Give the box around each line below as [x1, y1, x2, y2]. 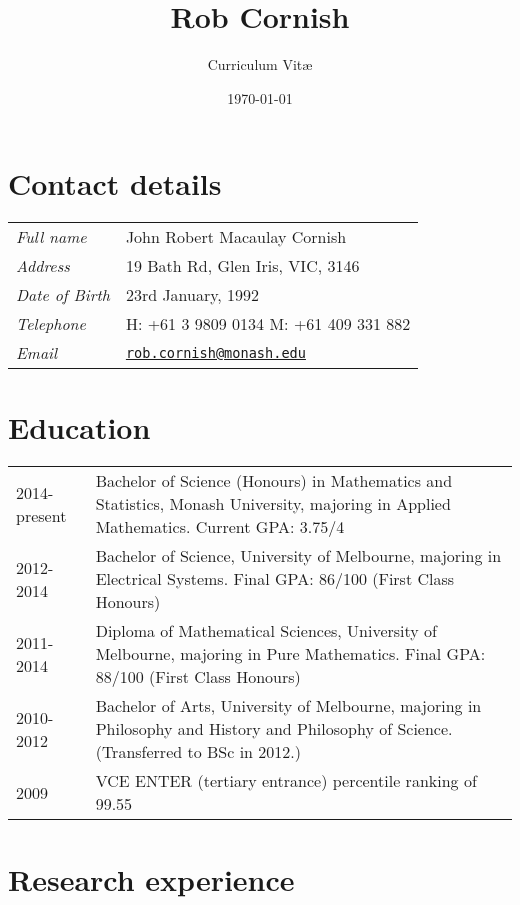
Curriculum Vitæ [207, 54, 313, 75]
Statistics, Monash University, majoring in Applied [95, 492, 451, 516]
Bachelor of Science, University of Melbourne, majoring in [95, 544, 502, 568]
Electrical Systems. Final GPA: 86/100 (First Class [95, 567, 455, 591]
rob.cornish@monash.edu [125, 344, 306, 361]
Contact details [8, 163, 222, 204]
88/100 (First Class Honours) [95, 665, 301, 689]
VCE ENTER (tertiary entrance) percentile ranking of [95, 769, 477, 793]
